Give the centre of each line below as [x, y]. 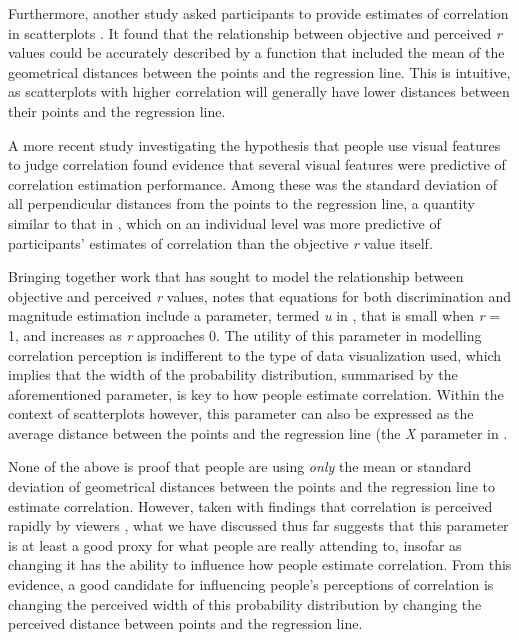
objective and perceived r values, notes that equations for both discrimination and [260, 295]
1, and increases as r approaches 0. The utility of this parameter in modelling [245, 334]
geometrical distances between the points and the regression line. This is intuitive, [259, 71]
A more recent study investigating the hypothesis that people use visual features [254, 144]
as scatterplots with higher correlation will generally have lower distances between [259, 91]
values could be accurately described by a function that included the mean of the [256, 52]
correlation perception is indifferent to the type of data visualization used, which [255, 354]
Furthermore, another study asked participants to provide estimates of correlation [258, 13]
